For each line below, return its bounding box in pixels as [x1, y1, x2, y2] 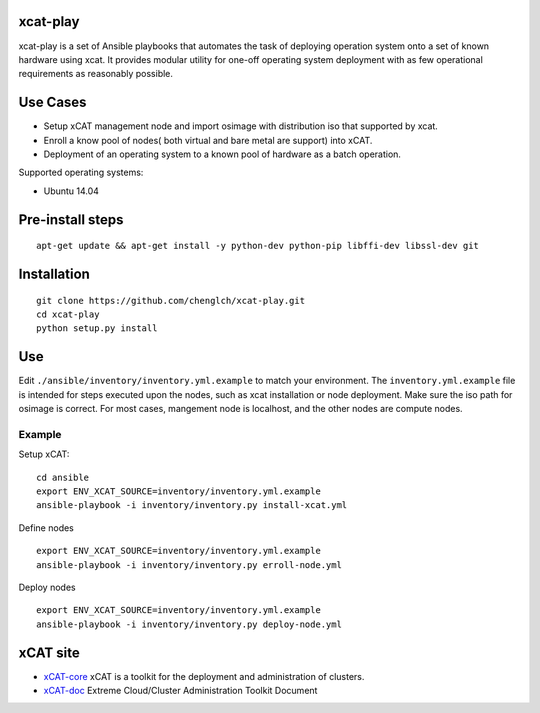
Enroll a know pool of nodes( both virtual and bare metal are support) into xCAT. [43, 134, 373, 146]
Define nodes [18, 521, 74, 534]
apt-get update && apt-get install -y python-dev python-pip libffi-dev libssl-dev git [36, 240, 480, 252]
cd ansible [36, 471, 90, 483]
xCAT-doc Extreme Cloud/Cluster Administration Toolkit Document [43, 685, 318, 696]
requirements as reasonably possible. [18, 68, 174, 80]
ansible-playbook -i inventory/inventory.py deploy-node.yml [36, 618, 342, 630]
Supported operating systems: [18, 166, 144, 179]
